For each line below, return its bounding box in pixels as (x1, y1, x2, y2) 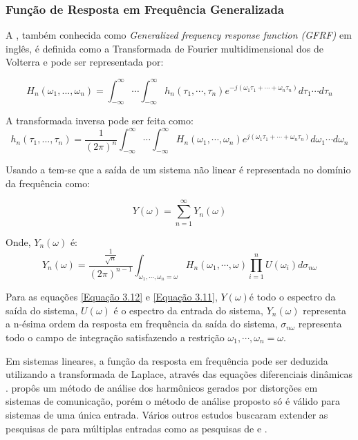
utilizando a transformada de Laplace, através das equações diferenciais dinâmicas (6, 367, 353, 381)
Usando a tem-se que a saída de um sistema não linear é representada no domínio (6, 162, 351, 177)
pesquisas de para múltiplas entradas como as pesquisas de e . (6, 421, 267, 435)
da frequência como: (6, 175, 91, 190)
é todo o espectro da (249, 289, 336, 304)
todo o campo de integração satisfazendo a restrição (6, 329, 225, 344)
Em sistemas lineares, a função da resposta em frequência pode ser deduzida (6, 353, 328, 367)
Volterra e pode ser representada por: (6, 55, 164, 69)
